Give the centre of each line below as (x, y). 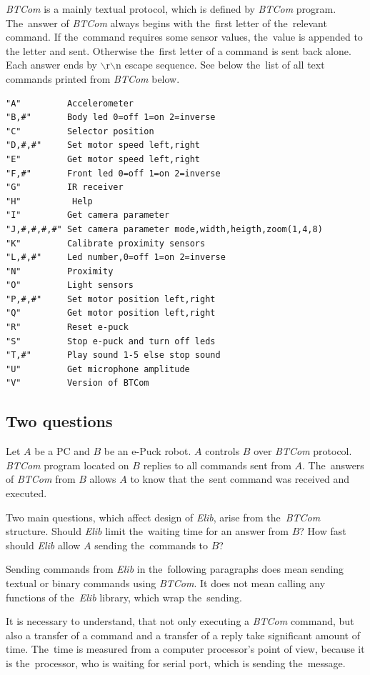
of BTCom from (41, 479)
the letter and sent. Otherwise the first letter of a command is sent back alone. (179, 50)
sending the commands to (151, 545)
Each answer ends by (51, 65)
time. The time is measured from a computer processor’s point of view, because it (185, 649)
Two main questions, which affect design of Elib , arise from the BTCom (163, 517)
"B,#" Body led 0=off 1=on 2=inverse (111, 117)
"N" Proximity (60, 271)
